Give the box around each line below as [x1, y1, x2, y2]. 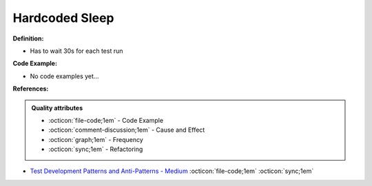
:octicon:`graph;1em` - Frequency [48, 135, 144, 143]
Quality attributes [31, 104, 83, 112]
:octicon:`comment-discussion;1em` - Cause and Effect [48, 126, 205, 134]
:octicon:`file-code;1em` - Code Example [48, 116, 164, 124]
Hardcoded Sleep [12, 10, 114, 25]
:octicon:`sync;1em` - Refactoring [48, 145, 143, 154]
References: [12, 84, 49, 93]
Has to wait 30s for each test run [30, 47, 123, 55]
